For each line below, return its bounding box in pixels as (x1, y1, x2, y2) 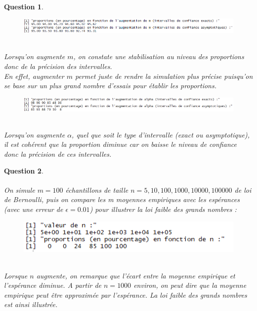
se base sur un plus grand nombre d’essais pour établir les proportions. (4, 80, 216, 91)
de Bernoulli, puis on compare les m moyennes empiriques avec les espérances (4, 194, 240, 205)
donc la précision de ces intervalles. (4, 148, 112, 159)
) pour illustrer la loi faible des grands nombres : (89, 204, 237, 214)
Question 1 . (4, 1, 43, 11)
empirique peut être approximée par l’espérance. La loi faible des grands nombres (4, 289, 247, 300)
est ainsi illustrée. (4, 299, 58, 310)
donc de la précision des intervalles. (4, 61, 112, 71)
